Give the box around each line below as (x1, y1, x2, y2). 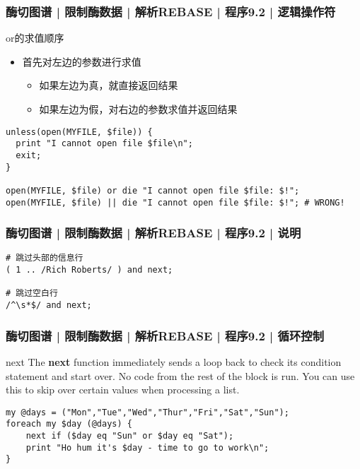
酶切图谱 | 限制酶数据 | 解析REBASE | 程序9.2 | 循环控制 (6, 326, 325, 344)
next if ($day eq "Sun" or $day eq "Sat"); (25, 431, 234, 441)
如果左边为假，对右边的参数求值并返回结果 (39, 102, 238, 116)
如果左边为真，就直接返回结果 (39, 78, 178, 93)
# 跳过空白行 (6, 288, 58, 299)
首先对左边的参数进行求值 (22, 54, 141, 69)
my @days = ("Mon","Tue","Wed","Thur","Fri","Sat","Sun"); (6, 407, 289, 417)
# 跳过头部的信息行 (6, 253, 83, 263)
